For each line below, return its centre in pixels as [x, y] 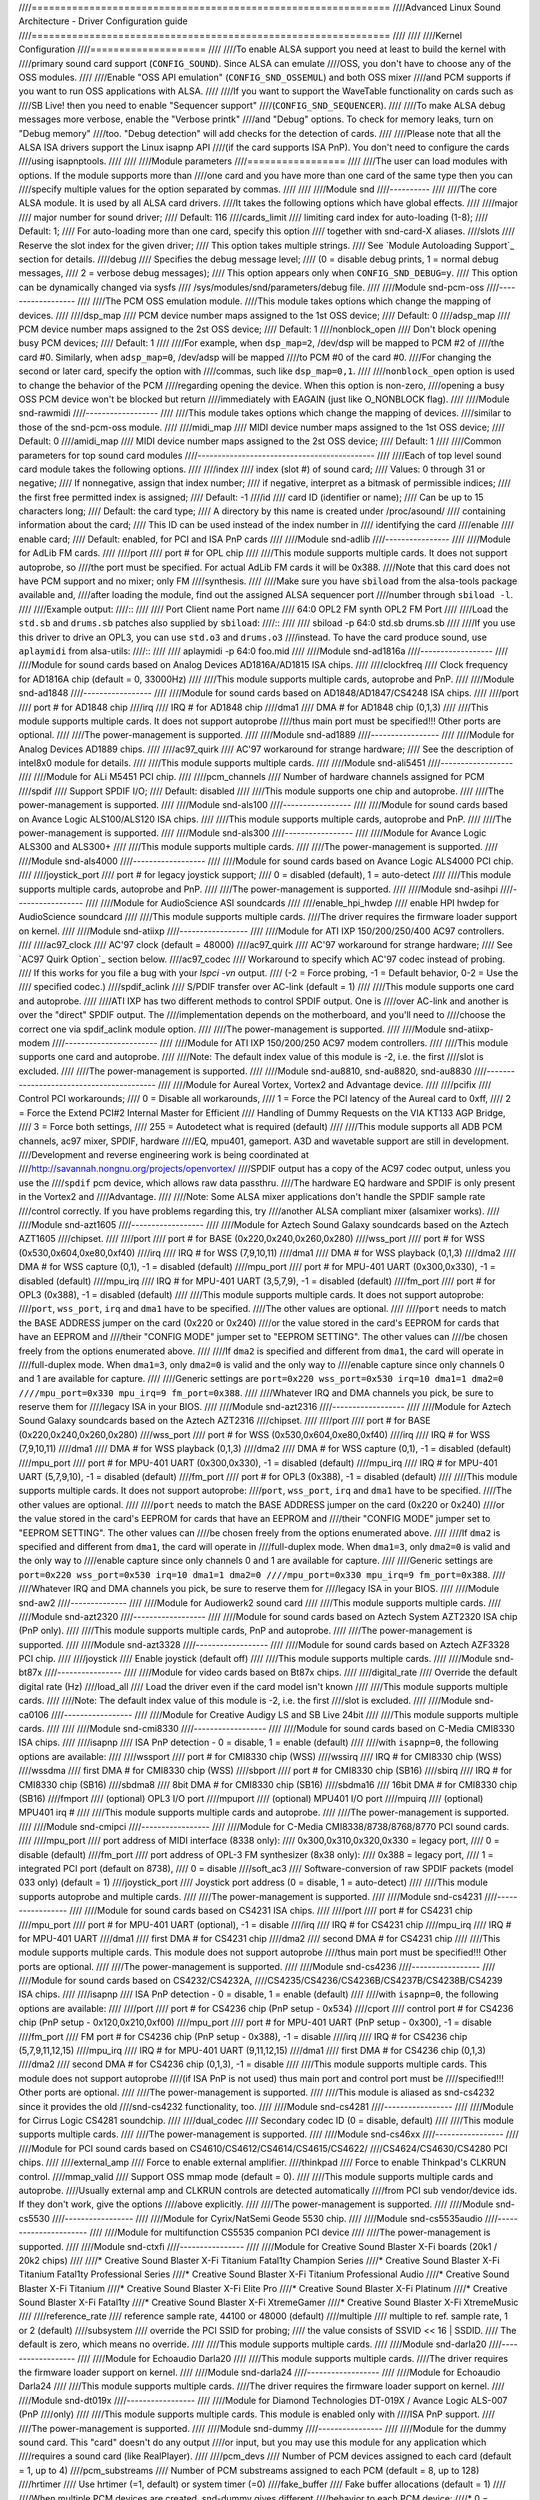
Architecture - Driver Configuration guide [103, 21]
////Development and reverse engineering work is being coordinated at [164, 1155]
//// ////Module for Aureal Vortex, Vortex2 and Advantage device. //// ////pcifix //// [324, 1085]
